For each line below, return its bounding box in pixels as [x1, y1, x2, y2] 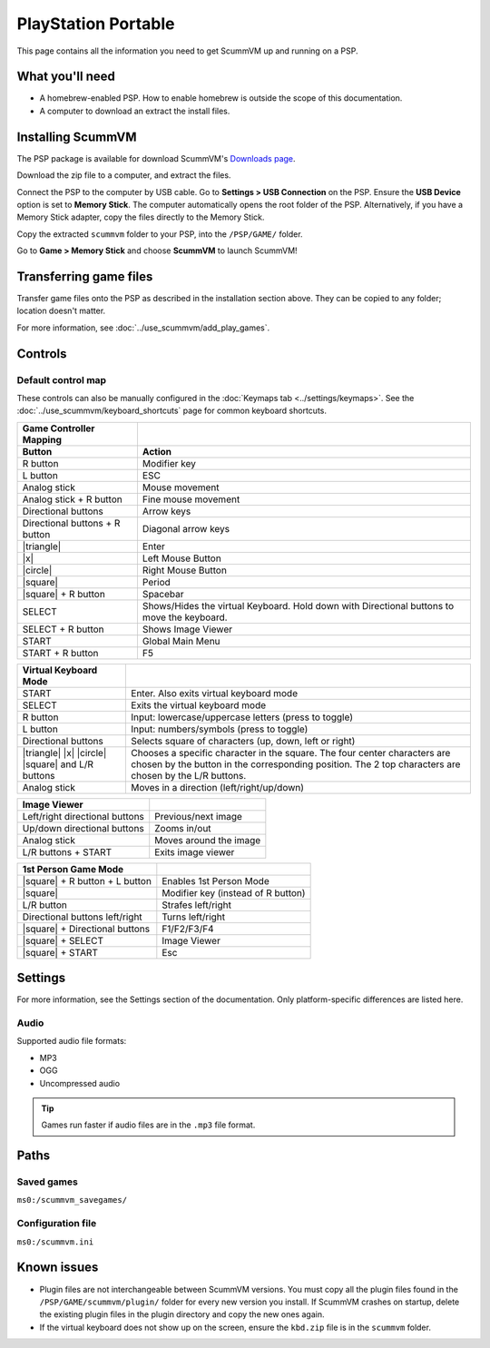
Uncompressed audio [39, 1077, 121, 1088]
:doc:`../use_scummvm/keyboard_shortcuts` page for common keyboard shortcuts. [16, 405, 327, 417]
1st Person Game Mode [22, 862, 124, 875]
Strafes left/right [162, 899, 231, 911]
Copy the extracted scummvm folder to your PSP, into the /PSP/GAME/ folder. [16, 228, 303, 240]
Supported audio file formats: [16, 1036, 127, 1047]
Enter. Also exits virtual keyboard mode [131, 686, 299, 699]
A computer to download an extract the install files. [39, 105, 230, 116]
